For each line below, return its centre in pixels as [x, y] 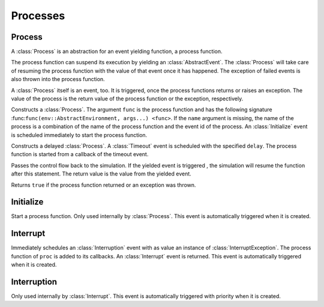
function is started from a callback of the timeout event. [80, 154]
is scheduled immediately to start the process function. [79, 135]
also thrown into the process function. [58, 79]
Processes [38, 16]
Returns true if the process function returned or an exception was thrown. [103, 185]
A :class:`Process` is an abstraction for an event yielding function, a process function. [117, 52]
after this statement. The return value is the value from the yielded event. [101, 174]
